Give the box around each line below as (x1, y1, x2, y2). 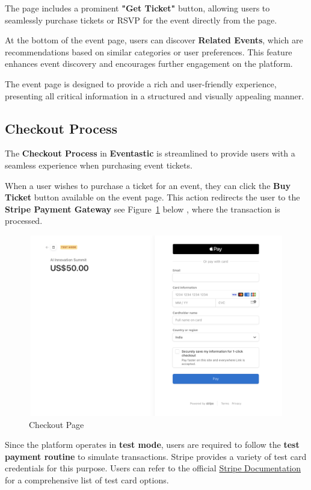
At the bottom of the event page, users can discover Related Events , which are (5, 34, 303, 46)
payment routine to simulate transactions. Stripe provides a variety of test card (5, 450, 307, 462)
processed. (5, 214, 43, 227)
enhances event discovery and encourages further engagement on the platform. (5, 57, 293, 70)
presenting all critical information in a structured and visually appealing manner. (5, 89, 304, 102)
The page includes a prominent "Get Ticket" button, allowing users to (5, 2, 270, 14)
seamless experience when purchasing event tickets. (5, 158, 192, 171)
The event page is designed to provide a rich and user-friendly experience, (5, 77, 277, 90)
